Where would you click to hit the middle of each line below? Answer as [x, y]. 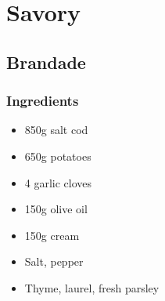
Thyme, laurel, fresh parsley [92, 287]
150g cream [52, 235]
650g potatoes [58, 156]
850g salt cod [56, 130]
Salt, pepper [54, 261]
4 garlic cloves [58, 182]
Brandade [46, 62]
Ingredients [43, 101]
